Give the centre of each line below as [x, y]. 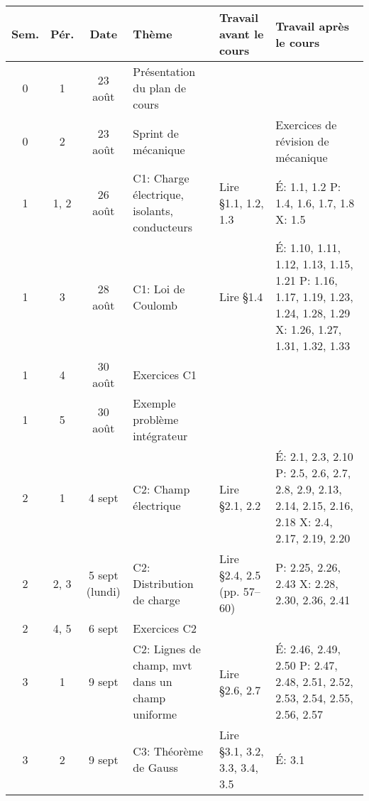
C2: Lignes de [167, 649]
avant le [241, 34]
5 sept [103, 575]
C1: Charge [161, 178]
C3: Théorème [168, 751]
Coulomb [155, 305]
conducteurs [163, 227]
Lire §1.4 [241, 296]
